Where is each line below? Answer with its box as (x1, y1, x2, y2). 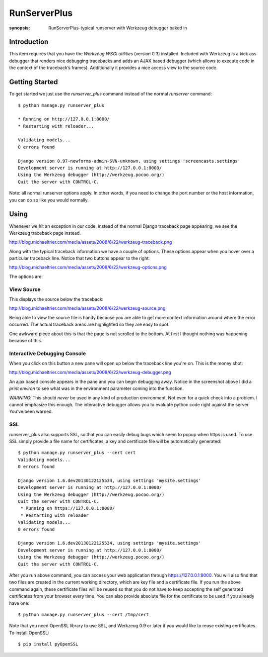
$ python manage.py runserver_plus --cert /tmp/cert (18, 612, 149, 617)
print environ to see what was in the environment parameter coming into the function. (9, 385, 184, 391)
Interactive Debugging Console (9, 350, 86, 357)
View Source (9, 286, 41, 293)
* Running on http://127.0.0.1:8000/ (18, 116, 110, 122)
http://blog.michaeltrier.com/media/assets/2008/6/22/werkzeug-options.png (9, 264, 167, 271)
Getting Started (9, 78, 58, 87)
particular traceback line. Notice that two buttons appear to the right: (9, 255, 150, 261)
